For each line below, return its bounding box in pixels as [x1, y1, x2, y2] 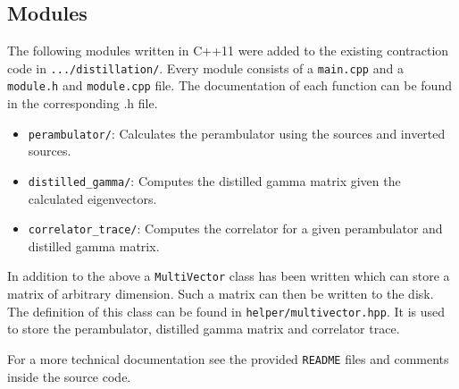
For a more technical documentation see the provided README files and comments [7, 349, 449, 368]
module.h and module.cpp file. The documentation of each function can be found [7, 76, 452, 95]
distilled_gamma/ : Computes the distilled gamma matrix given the [28, 171, 401, 190]
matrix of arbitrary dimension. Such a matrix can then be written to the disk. [7, 284, 434, 303]
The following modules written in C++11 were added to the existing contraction [7, 41, 449, 60]
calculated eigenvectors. [28, 189, 157, 207]
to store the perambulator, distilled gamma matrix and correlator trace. [7, 319, 400, 338]
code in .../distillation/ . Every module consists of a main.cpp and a [7, 58, 404, 77]
